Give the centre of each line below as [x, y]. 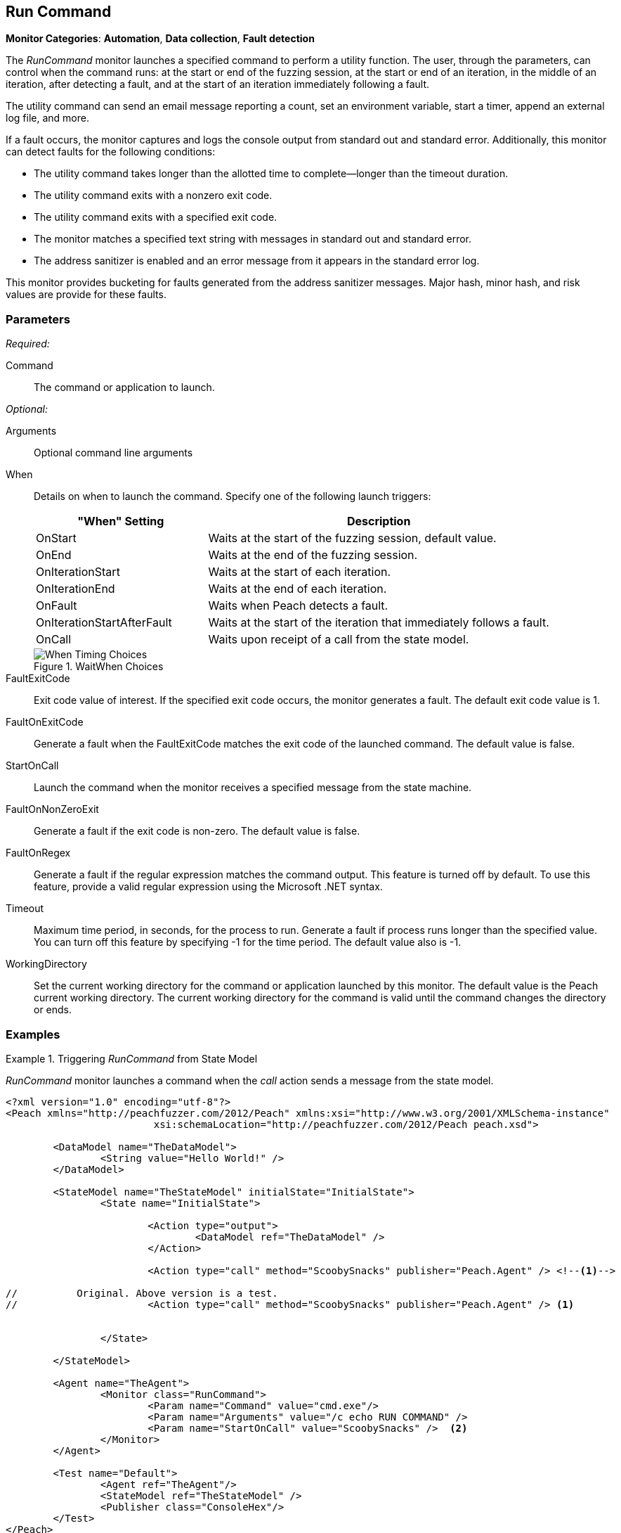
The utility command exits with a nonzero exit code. [153, 195]
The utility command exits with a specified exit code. [156, 217]
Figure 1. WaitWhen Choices [99, 667]
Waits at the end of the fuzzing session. [313, 555]
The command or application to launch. [124, 387]
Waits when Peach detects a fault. [298, 606]
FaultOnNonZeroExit [52, 809]
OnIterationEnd [76, 589]
